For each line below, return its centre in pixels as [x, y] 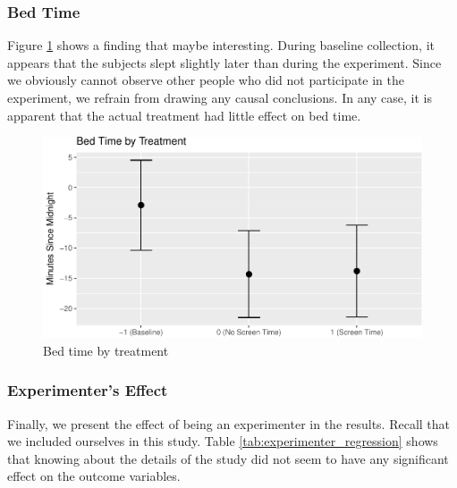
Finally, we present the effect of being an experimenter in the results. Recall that [229, 423]
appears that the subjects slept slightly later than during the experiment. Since [224, 62]
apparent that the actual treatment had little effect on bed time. [184, 115]
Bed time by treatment [106, 350]
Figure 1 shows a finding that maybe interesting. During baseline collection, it [221, 45]
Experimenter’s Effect [88, 390]
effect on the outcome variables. [94, 476]
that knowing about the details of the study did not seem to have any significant [228, 458]
